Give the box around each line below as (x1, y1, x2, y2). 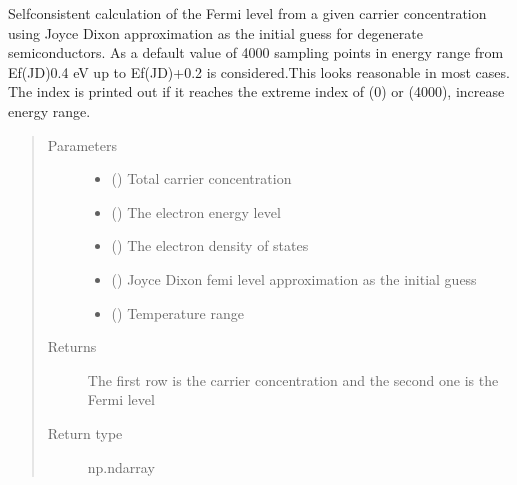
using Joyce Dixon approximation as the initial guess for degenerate (8, 22, 423, 43)
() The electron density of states (111, 235, 309, 256)
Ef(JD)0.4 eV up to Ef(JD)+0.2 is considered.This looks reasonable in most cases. (8, 61, 510, 82)
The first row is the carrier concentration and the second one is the (87, 369, 499, 390)
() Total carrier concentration (111, 168, 292, 189)
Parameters (47, 134, 117, 155)
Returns (47, 336, 97, 357)
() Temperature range (111, 302, 244, 323)
